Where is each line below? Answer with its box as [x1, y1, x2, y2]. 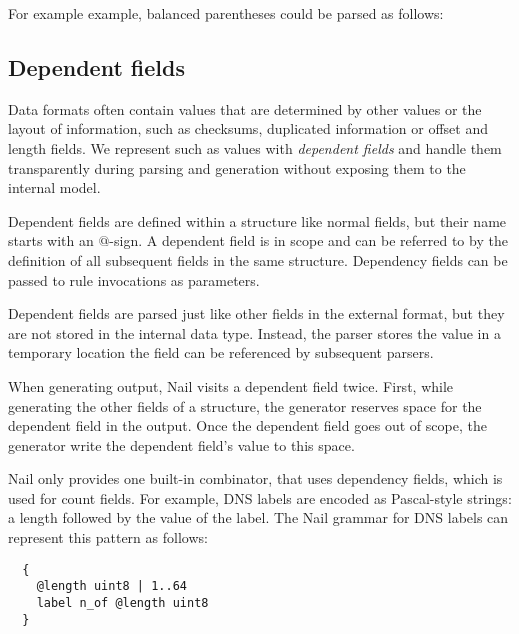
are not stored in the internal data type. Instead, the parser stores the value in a [8, 322, 501, 343]
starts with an [8, 230, 94, 251]
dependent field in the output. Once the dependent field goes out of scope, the [8, 415, 487, 436]
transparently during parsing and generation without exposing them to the [8, 157, 466, 178]
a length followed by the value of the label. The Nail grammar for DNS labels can [8, 507, 509, 528]
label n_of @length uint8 [36, 595, 209, 610]
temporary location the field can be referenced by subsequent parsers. [8, 342, 434, 363]
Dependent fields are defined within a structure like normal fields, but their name [8, 210, 507, 231]
